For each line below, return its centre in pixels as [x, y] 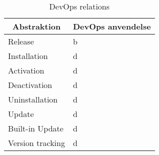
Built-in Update [36, 128]
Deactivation [30, 85]
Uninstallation [33, 99]
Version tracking [36, 143]
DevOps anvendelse [112, 26]
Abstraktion [36, 26]
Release [21, 41]
